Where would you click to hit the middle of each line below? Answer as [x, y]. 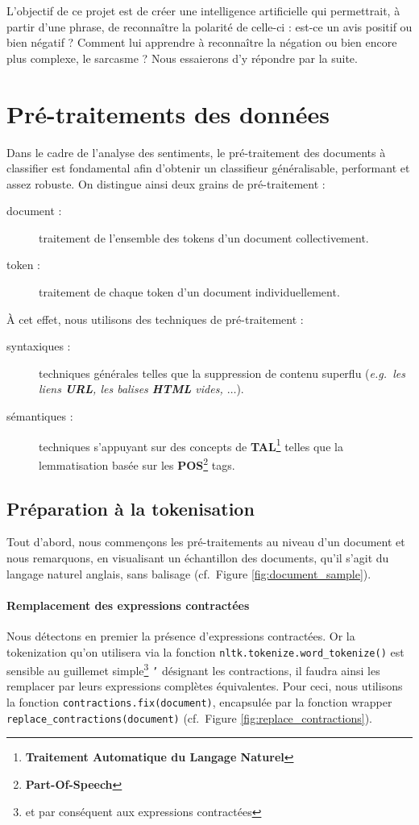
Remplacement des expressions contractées [128, 605]
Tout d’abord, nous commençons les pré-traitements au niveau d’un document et [206, 542]
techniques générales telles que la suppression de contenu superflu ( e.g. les [222, 373]
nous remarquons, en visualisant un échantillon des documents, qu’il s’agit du [198, 557]
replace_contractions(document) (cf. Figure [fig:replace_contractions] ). [189, 717]
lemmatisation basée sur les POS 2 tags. [137, 463]
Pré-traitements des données [168, 113]
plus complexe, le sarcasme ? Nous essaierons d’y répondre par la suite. [182, 58]
